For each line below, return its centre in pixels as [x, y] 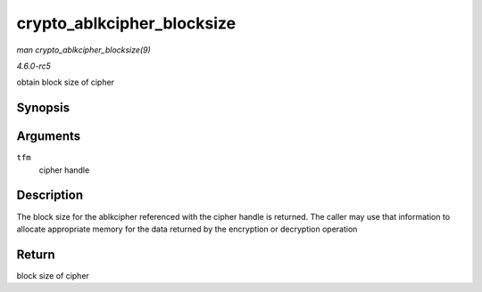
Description [50, 195]
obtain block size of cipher [66, 82]
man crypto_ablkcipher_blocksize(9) [83, 50]
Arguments [49, 137]
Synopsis [43, 108]
